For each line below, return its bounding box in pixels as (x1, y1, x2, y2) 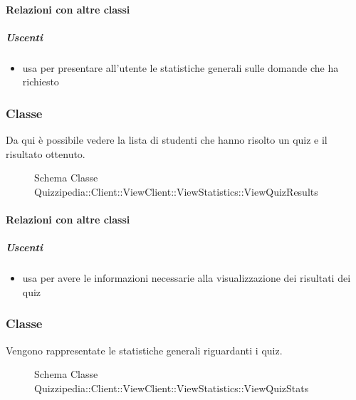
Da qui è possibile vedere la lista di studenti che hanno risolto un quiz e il (6, 132, 328, 147)
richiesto (22, 74, 59, 89)
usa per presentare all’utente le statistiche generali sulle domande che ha (22, 60, 339, 75)
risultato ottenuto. (6, 146, 85, 161)
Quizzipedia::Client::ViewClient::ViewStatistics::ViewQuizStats (34, 380, 309, 395)
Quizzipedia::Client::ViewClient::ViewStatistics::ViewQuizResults (34, 184, 318, 199)
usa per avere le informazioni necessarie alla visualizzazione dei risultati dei (22, 270, 351, 285)
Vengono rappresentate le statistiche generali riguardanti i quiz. (6, 342, 283, 357)
